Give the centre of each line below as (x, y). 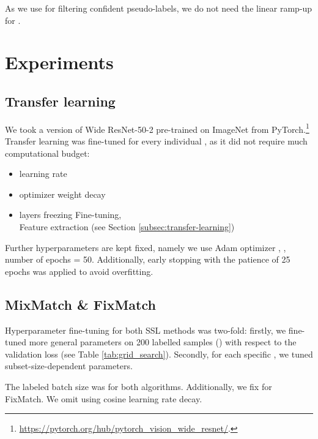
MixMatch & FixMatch (80, 304)
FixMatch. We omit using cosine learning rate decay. (104, 398)
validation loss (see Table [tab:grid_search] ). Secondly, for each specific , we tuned (159, 354)
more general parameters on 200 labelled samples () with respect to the (163, 342)
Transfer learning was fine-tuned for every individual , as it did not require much (156, 141)
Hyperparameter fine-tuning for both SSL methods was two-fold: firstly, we (146, 330)
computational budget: (47, 153)
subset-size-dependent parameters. (69, 366)
